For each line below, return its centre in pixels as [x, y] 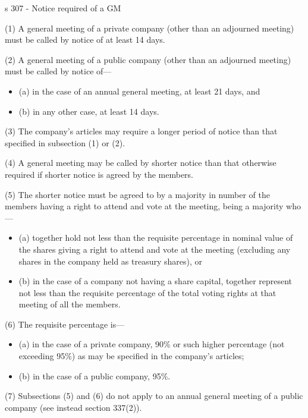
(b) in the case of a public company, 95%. [95, 375]
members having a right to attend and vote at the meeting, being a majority [144, 206]
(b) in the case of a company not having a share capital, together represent [155, 281]
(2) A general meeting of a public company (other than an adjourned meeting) [148, 59]
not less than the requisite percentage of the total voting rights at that [147, 292]
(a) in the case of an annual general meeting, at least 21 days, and [139, 91]
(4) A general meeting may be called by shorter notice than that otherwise [141, 163]
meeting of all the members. [70, 304]
